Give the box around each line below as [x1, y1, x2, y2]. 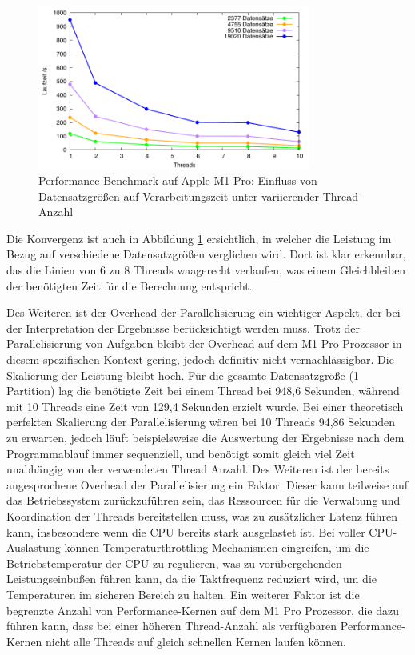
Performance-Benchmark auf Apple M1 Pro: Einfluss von [38, 172, 317, 189]
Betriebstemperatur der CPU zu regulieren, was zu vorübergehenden [6, 554, 342, 571]
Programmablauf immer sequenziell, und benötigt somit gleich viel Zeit [6, 445, 355, 461]
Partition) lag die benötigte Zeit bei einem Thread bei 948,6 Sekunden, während [6, 382, 400, 399]
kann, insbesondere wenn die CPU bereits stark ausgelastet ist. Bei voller [6, 523, 365, 540]
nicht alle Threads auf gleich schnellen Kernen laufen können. [46, 633, 346, 649]
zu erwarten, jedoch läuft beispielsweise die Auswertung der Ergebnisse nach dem [6, 429, 405, 445]
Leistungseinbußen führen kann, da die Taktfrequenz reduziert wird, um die [6, 570, 377, 587]
